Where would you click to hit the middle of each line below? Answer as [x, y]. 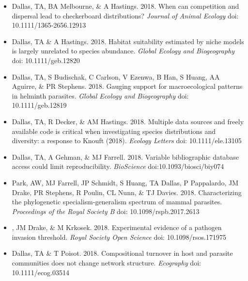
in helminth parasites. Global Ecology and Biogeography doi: [100, 95]
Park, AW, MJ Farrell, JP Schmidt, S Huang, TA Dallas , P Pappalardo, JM [125, 182]
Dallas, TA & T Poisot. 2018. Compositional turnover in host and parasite [122, 253]
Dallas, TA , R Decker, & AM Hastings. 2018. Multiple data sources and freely [128, 121]
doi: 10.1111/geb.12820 [46, 60]
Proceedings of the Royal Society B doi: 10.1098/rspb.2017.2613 [106, 211]
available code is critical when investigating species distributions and [114, 131]
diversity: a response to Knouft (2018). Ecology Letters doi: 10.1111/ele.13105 [127, 140]
